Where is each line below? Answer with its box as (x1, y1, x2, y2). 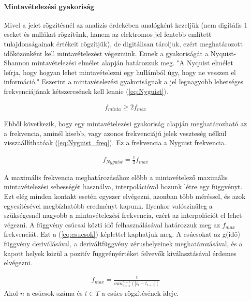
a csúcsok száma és (26, 287, 83, 298)
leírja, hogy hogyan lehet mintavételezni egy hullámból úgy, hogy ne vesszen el (4, 67, 236, 77)
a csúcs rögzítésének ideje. (102, 287, 179, 298)
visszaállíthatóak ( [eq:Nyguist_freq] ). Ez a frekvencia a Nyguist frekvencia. (4, 137, 226, 148)
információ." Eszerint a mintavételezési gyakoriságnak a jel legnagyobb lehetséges (4, 76, 244, 87)
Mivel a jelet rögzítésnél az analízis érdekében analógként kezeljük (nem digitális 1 (4, 19, 248, 30)
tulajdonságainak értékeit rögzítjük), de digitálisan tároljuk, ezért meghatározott (4, 38, 243, 48)
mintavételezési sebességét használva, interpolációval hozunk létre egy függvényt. (4, 181, 243, 192)
